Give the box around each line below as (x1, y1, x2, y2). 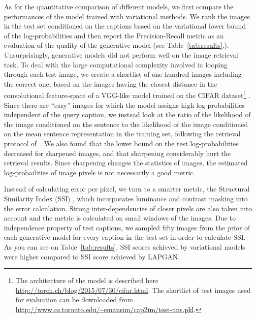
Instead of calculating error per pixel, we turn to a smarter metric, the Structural (4, 184, 250, 194)
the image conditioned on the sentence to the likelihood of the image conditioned (4, 119, 248, 129)
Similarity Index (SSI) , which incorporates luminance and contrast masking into (4, 193, 248, 203)
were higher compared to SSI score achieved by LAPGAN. (4, 251, 180, 261)
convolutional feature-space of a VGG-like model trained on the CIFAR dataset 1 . (4, 89, 251, 100)
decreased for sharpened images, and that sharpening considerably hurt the (4, 148, 231, 158)
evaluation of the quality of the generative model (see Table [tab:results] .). (4, 40, 229, 50)
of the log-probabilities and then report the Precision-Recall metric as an (4, 30, 224, 40)
